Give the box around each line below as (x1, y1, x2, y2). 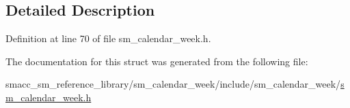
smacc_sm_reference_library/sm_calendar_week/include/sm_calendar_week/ (5, 77, 341, 91)
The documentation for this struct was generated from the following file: (5, 54, 308, 68)
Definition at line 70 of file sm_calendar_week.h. (5, 31, 211, 46)
